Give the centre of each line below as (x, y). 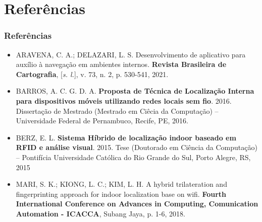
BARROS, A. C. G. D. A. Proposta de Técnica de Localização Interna (135, 91)
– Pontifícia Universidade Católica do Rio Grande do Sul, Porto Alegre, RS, (133, 157)
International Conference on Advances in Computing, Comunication (137, 204)
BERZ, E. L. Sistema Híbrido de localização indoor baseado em (126, 137)
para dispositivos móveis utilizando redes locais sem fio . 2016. (124, 100)
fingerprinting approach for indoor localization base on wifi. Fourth (121, 194)
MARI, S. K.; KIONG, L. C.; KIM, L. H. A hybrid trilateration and (121, 184)
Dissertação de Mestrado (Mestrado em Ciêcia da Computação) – (117, 110)
